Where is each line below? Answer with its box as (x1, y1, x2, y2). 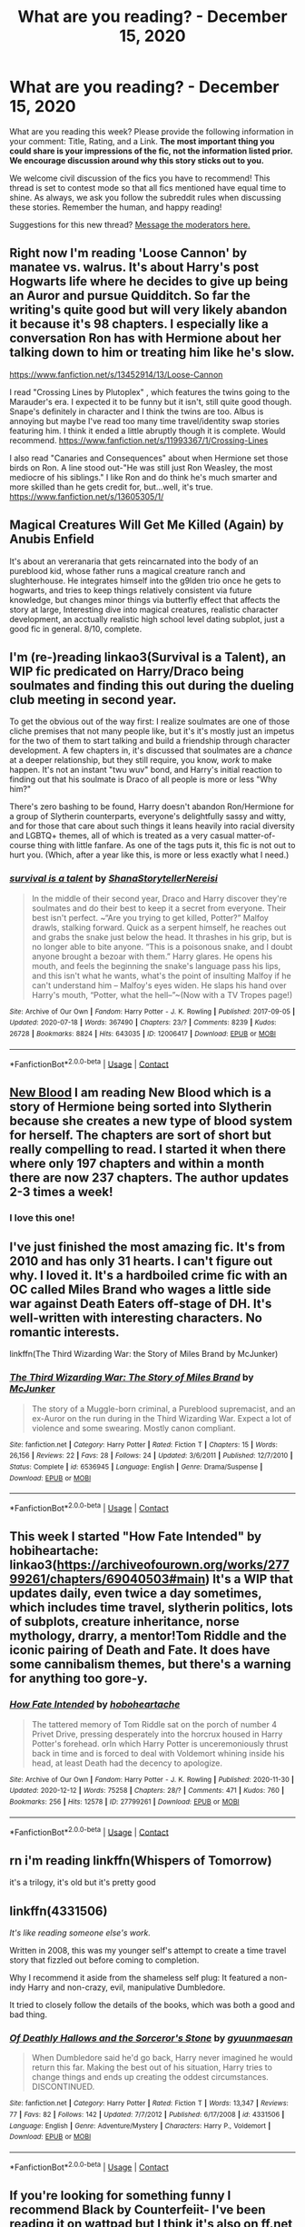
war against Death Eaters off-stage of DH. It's (9, 1296, 272, 1311)
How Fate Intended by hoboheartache (9, 1698, 181, 1711)
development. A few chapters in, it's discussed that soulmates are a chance (9, 745, 293, 756)
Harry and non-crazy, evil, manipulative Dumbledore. (27, 1982, 226, 1993)
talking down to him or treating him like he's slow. (9, 345, 295, 361)
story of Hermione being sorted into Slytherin (9, 1099, 272, 1114)
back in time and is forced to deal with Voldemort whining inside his (31, 1747, 285, 1758)
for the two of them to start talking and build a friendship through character (9, 736, 290, 747)
